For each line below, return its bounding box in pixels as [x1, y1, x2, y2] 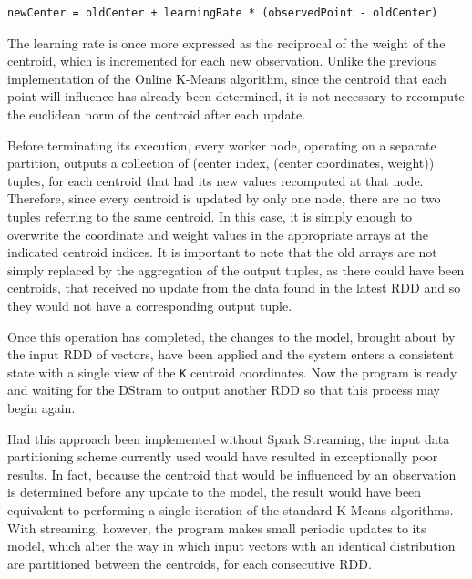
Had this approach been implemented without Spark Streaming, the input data [7, 429, 450, 448]
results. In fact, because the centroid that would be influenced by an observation [7, 464, 457, 483]
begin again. [7, 398, 76, 417]
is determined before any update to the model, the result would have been [7, 482, 422, 501]
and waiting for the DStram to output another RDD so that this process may [7, 380, 440, 399]
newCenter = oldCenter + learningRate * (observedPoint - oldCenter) [7, 6, 438, 19]
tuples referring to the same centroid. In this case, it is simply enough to [7, 206, 412, 225]
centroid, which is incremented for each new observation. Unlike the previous [7, 51, 436, 70]
